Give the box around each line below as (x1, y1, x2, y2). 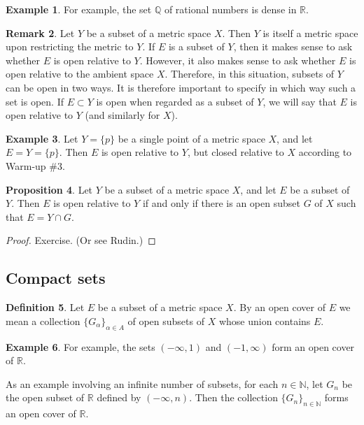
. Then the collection (189, 390, 278, 405)
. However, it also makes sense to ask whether (139, 52, 336, 67)
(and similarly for (85, 108, 160, 122)
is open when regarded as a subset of (96, 94, 254, 108)
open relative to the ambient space (6, 66, 154, 81)
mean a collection (6, 313, 80, 328)
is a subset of (168, 39, 225, 54)
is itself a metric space (262, 25, 358, 40)
